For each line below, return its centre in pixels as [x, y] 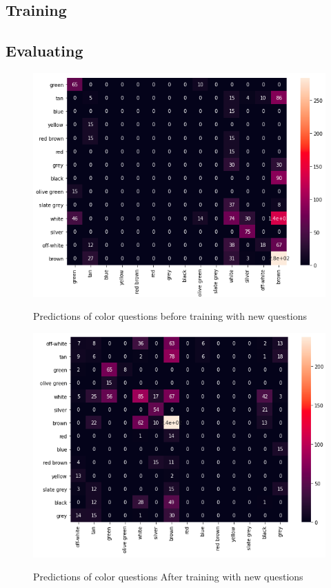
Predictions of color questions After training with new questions [168, 577]
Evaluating [44, 51]
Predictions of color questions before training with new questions [170, 316]
